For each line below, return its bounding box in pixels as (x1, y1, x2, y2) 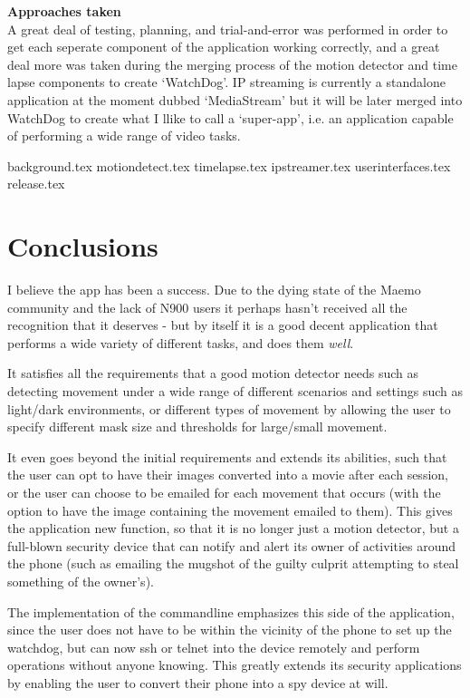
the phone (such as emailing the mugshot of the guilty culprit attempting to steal (7, 554, 459, 573)
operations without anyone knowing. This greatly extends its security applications (7, 655, 462, 674)
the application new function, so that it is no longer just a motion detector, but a (7, 519, 459, 538)
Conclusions (7, 228, 158, 265)
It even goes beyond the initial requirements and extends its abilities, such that (7, 447, 447, 466)
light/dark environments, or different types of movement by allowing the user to (7, 399, 451, 418)
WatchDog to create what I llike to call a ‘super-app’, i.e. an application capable (7, 108, 454, 127)
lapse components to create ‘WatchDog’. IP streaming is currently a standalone (7, 73, 446, 92)
